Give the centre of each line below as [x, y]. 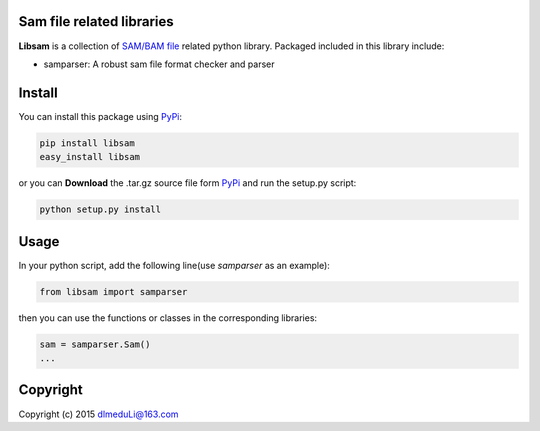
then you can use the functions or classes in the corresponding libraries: [168, 317]
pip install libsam [87, 143]
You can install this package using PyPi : [100, 116]
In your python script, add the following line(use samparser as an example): [174, 265]
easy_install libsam [89, 157]
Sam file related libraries [96, 21]
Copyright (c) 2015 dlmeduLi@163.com [98, 414]
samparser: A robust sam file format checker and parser [159, 64]
